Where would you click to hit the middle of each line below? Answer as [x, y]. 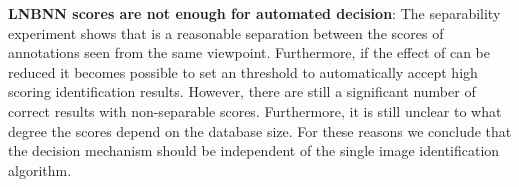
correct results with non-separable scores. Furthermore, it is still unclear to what [255, 110]
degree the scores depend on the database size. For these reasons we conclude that [260, 130]
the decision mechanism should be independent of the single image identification [254, 150]
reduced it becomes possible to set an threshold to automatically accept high [243, 71]
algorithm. [40, 169]
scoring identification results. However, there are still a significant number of [242, 91]
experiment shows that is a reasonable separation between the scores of [226, 32]
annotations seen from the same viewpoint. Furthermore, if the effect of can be [249, 52]
